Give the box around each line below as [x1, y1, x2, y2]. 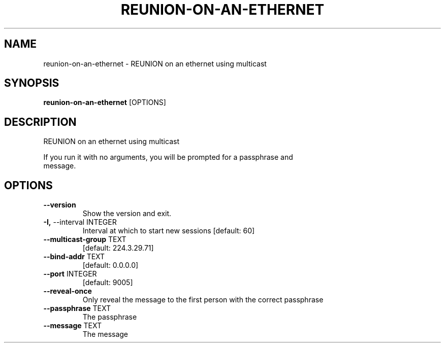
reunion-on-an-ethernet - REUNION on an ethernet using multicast [43, 59, 267, 68]
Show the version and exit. [82, 209, 172, 218]
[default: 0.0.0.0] [82, 261, 139, 270]
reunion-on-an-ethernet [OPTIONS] [43, 98, 166, 107]
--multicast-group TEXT [43, 235, 126, 244]
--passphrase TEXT [43, 304, 111, 313]
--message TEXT [43, 321, 102, 330]
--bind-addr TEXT [43, 252, 105, 261]
